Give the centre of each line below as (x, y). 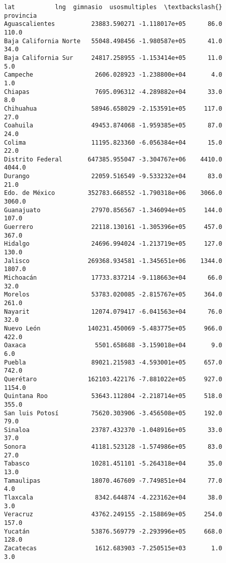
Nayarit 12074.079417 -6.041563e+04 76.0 (113, 311)
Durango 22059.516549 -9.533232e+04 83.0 (113, 176)
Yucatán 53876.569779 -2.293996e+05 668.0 (113, 531)
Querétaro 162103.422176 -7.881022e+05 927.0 (113, 379)
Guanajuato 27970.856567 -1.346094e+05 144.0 (113, 210)
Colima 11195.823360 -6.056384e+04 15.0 (113, 142)
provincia (21, 15)
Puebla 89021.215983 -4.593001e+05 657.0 (113, 362)
